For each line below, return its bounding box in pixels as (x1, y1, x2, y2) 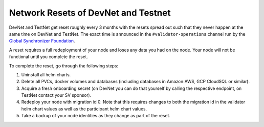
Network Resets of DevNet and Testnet (9, 7, 171, 18)
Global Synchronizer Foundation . (9, 38, 75, 44)
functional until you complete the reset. (9, 54, 88, 60)
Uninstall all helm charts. (21, 71, 71, 78)
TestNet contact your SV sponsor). (21, 92, 91, 98)
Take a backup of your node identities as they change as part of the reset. (21, 113, 171, 119)
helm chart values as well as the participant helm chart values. (21, 106, 147, 112)
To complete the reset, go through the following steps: (9, 63, 118, 68)
